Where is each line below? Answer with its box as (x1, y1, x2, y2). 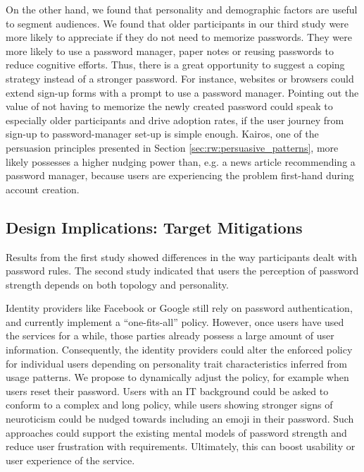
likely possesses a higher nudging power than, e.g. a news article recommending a (6, 154, 356, 169)
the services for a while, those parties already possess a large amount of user (6, 328, 334, 343)
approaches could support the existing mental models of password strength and (6, 425, 347, 440)
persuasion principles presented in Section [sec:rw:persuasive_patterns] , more (6, 140, 339, 155)
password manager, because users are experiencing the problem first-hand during (6, 168, 354, 183)
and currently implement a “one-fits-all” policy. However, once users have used (6, 314, 344, 329)
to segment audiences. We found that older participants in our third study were (6, 16, 349, 30)
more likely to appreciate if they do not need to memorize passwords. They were (6, 30, 352, 44)
